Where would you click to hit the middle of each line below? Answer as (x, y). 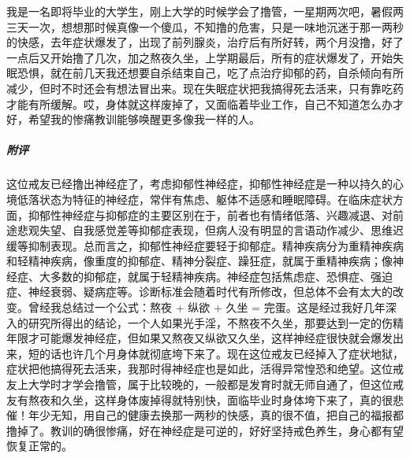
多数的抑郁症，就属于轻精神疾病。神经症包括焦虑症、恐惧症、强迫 (221, 276)
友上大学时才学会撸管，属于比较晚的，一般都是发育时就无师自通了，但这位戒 (205, 384)
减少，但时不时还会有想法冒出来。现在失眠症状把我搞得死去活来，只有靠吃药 (205, 88)
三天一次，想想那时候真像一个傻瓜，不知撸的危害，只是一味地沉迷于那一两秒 (205, 26)
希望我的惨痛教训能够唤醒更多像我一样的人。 (144, 119)
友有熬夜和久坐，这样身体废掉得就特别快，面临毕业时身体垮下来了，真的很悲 (205, 399)
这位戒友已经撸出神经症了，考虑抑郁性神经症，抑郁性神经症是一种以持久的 (199, 184)
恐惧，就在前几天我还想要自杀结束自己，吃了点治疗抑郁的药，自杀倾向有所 (210, 73)
